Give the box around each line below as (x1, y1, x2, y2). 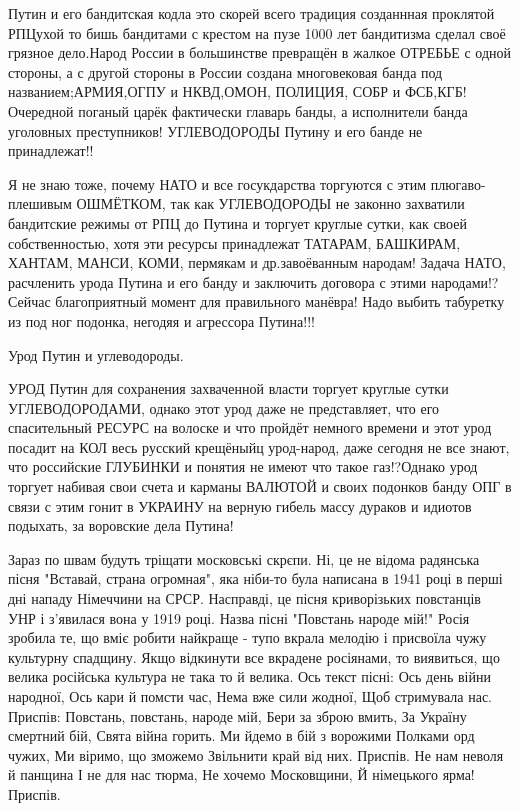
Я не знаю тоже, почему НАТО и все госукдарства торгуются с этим (8, 173, 426, 194)
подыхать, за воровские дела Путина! (8, 515, 234, 536)
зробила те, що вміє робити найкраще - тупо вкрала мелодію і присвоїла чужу (8, 627, 487, 648)
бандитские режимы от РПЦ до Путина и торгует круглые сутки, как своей (8, 212, 467, 233)
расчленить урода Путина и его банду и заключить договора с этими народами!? (8, 271, 499, 292)
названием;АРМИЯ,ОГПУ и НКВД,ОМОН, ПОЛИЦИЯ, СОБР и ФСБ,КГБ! (8, 81, 467, 102)
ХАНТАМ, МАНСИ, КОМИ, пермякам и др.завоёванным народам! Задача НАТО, (8, 252, 506, 273)
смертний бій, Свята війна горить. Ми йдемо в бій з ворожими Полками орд (8, 725, 475, 746)
